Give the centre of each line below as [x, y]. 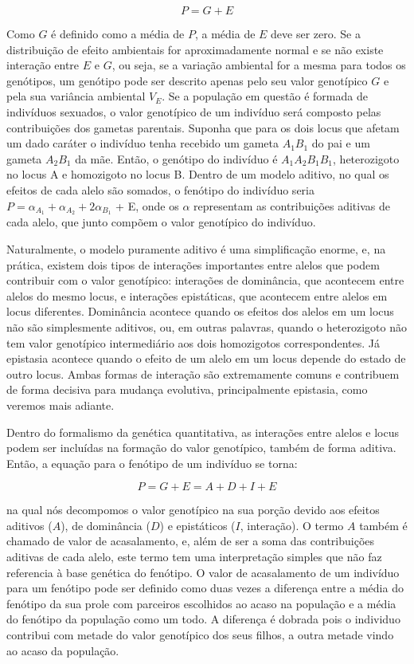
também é [383, 525]
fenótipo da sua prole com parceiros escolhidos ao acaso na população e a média [201, 603]
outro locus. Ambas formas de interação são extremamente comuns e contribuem [203, 373]
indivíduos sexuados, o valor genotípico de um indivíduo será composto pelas [194, 111]
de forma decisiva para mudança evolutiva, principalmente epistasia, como [187, 389]
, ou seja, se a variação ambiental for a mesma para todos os [259, 65]
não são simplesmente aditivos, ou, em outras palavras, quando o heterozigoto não [207, 326]
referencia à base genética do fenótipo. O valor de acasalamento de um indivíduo [203, 572]
